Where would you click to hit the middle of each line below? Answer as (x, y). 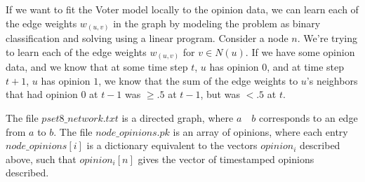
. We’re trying (327, 38)
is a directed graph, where (178, 118)
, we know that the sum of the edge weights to (198, 80)
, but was (220, 94)
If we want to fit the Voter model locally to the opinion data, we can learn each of (182, 9)
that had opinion (42, 94)
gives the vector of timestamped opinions (226, 159)
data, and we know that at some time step (97, 67)
